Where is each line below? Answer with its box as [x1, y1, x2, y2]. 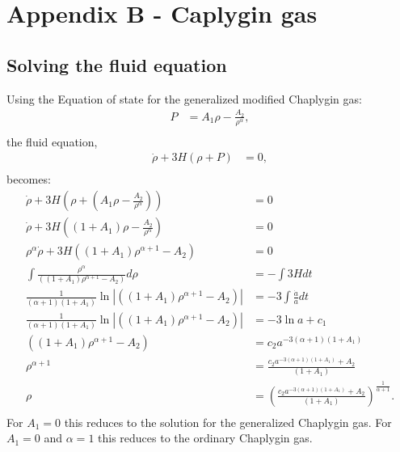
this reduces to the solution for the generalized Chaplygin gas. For [64, 413, 392, 430]
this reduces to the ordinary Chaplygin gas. [98, 429, 313, 446]
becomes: [6, 171, 51, 188]
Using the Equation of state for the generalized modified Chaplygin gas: [6, 90, 362, 107]
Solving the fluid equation [6, 52, 227, 77]
